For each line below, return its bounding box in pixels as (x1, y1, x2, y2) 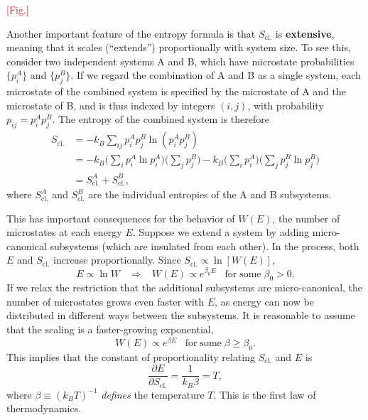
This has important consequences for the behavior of (6, 210, 235, 225)
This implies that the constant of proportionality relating (6, 349, 255, 364)
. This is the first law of (213, 387, 316, 402)
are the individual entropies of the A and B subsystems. (88, 187, 332, 202)
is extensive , (275, 26, 335, 41)
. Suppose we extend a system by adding (132, 225, 310, 239)
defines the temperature (101, 387, 205, 402)
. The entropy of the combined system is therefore (52, 112, 269, 126)
